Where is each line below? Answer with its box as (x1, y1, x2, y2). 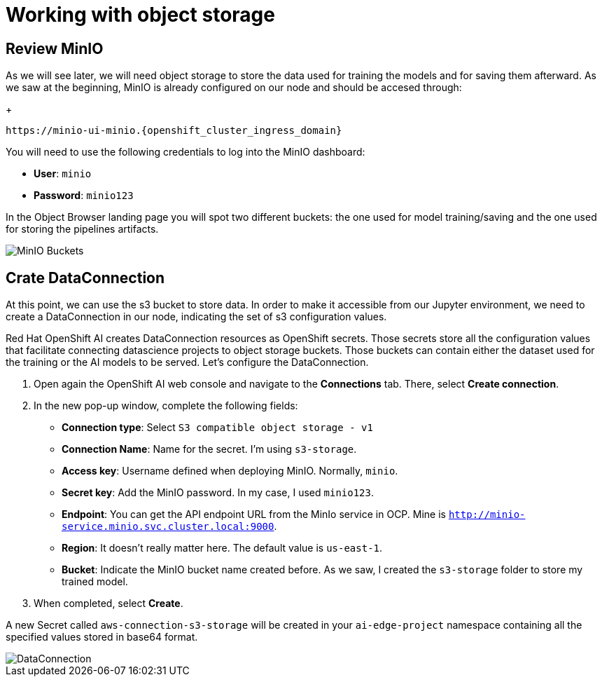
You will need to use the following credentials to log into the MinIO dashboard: (6, 146, 365, 158)
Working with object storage (6, 3, 275, 27)
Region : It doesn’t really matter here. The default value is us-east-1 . (62, 542, 383, 554)
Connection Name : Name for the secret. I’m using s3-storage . (62, 443, 357, 456)
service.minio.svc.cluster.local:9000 (62, 521, 274, 533)
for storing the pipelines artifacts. (6, 223, 159, 236)
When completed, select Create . (34, 597, 183, 610)
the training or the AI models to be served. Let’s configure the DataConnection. (6, 356, 369, 369)
